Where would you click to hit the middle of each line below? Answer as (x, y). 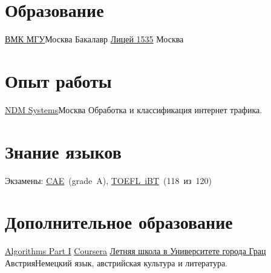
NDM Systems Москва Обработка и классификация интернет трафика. (134, 109)
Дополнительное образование (119, 222)
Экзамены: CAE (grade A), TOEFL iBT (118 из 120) (108, 180)
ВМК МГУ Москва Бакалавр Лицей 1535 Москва (94, 39)
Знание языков (63, 151)
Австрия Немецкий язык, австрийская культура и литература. (116, 262)
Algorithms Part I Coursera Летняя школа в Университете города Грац (135, 251)
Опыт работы (58, 80)
